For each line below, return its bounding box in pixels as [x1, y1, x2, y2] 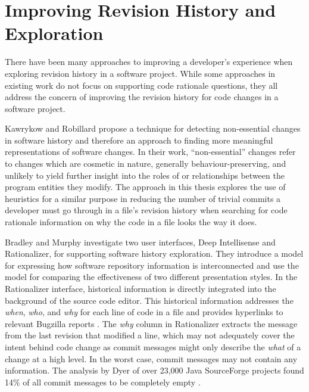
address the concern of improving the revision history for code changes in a [5, 91, 279, 103]
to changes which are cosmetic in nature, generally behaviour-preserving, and [5, 157, 286, 170]
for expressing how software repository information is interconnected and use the [5, 259, 299, 271]
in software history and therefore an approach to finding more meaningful [5, 133, 273, 146]
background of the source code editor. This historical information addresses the [5, 294, 294, 306]
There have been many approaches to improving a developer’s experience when [5, 55, 293, 68]
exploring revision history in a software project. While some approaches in [5, 67, 276, 79]
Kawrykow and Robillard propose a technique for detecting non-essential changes [5, 122, 301, 135]
